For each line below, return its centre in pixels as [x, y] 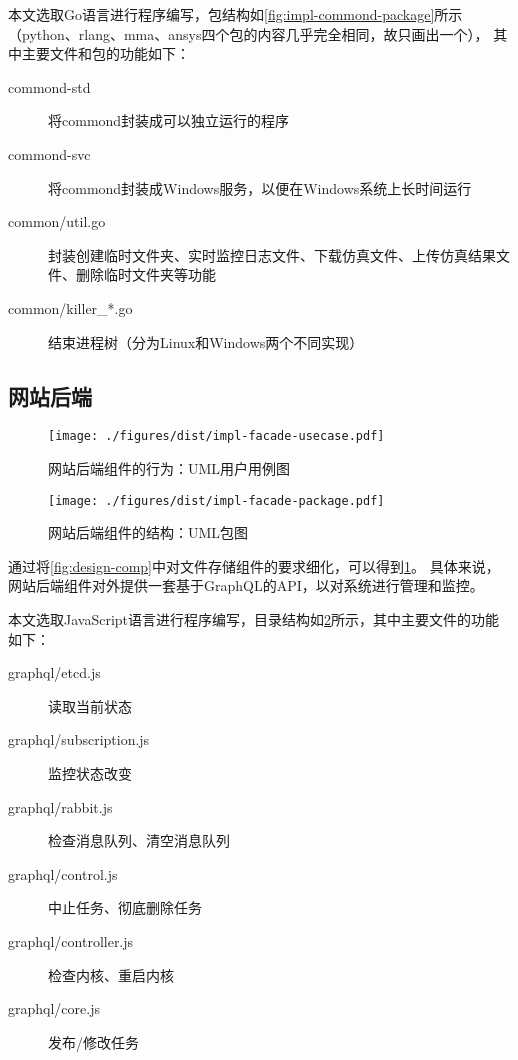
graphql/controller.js [71, 940]
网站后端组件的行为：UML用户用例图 [169, 467]
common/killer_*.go [70, 307]
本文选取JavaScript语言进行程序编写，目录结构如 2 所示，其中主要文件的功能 [254, 619]
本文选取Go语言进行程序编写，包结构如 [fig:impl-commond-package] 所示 [235, 14]
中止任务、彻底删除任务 [125, 907]
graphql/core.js [54, 1008]
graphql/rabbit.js [60, 806]
